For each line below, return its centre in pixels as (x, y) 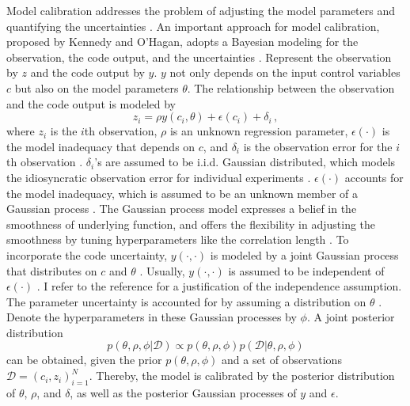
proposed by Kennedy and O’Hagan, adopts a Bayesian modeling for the (182, 42)
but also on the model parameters (97, 87)
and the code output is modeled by (91, 103)
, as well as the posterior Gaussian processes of (183, 392)
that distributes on (52, 270)
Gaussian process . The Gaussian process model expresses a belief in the (182, 209)
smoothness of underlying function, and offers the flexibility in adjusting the (191, 224)
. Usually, (162, 270)
